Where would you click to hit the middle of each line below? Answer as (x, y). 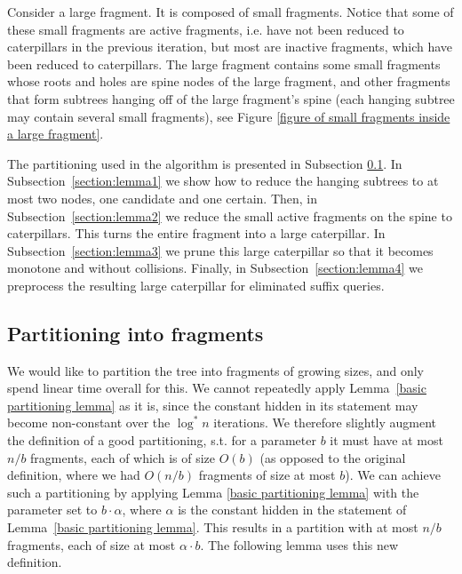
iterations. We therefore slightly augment (325, 423)
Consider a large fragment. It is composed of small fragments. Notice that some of (231, 12)
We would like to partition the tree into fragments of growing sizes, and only (215, 370)
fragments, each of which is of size (123, 457)
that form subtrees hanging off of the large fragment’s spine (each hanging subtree (231, 98)
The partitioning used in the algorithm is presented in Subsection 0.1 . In (205, 163)
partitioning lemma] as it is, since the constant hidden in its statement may (213, 405)
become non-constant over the (89, 423)
